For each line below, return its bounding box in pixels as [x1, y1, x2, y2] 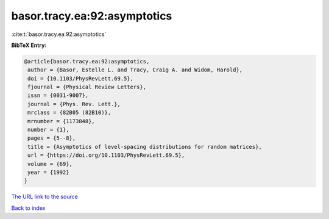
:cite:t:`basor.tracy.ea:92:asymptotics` [11, 31, 107, 38]
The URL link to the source [11, 193, 79, 201]
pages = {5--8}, [27, 135, 76, 142]
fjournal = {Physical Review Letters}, [27, 84, 146, 91]
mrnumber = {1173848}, [27, 118, 96, 124]
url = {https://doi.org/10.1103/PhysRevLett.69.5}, [27, 152, 185, 159]
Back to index [11, 204, 46, 212]
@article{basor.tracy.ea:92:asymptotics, [24, 58, 150, 65]
